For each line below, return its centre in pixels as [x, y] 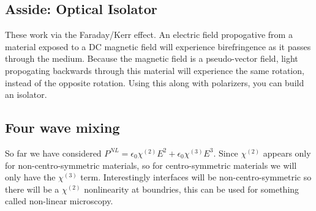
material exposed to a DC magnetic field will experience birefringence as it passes [158, 46]
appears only [287, 153]
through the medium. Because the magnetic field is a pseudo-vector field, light [152, 58]
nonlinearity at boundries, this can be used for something [192, 189]
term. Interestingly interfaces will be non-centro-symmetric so [196, 177]
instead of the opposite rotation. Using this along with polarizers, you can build [155, 82]
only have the [30, 177]
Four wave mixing [62, 128]
